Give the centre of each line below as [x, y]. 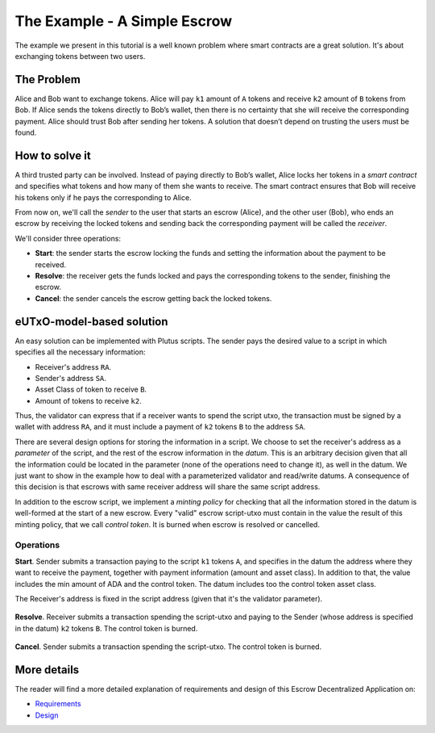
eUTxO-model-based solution [91, 322]
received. [51, 264]
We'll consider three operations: [68, 238]
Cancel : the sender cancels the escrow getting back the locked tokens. [153, 298]
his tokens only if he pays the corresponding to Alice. [104, 197]
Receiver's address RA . [73, 366]
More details [47, 670]
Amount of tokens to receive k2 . [88, 400]
